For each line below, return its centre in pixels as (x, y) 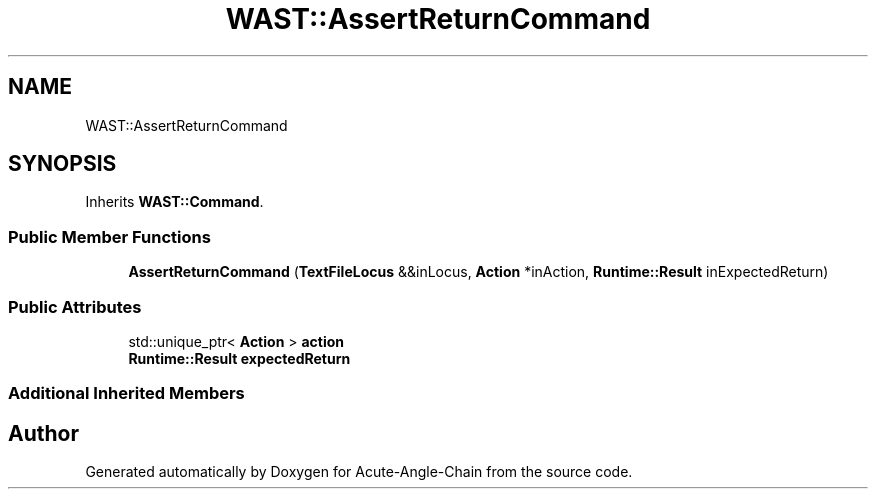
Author (43, 433)
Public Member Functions (109, 236)
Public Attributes (75, 306)
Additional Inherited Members (126, 393)
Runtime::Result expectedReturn (239, 358)
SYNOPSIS (62, 164)
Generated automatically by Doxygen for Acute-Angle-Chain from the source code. (359, 472)
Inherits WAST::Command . (174, 202)
